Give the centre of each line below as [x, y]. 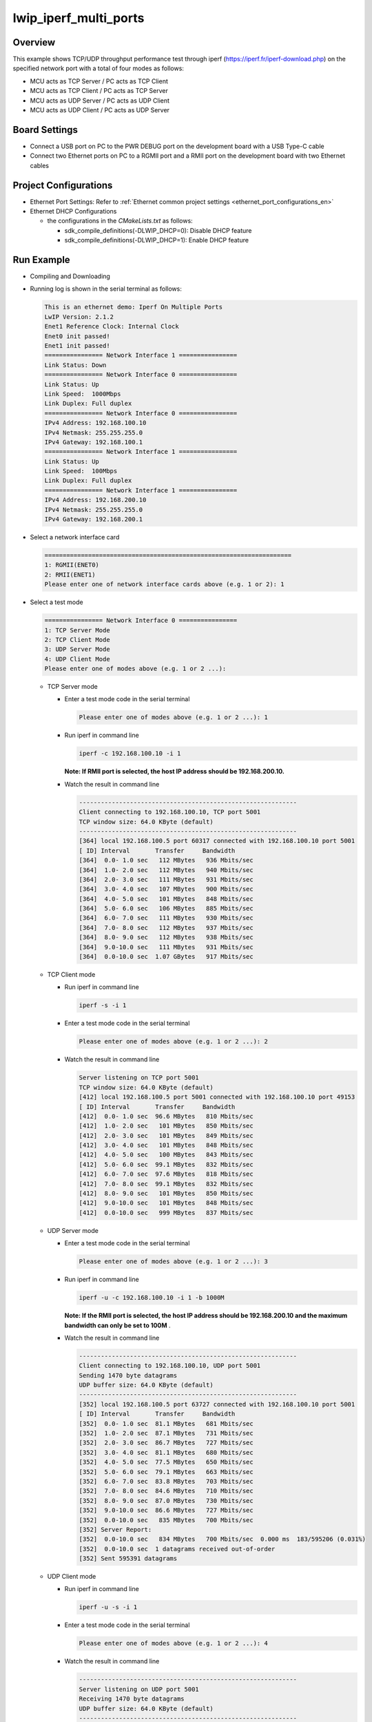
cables [40, 165]
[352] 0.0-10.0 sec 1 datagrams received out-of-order [177, 1549]
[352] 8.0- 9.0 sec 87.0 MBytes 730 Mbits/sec [166, 1501]
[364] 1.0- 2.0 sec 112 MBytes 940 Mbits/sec [166, 870]
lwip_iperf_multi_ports [79, 18]
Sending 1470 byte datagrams [128, 1375]
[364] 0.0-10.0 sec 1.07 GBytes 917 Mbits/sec [166, 957]
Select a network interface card [75, 537]
